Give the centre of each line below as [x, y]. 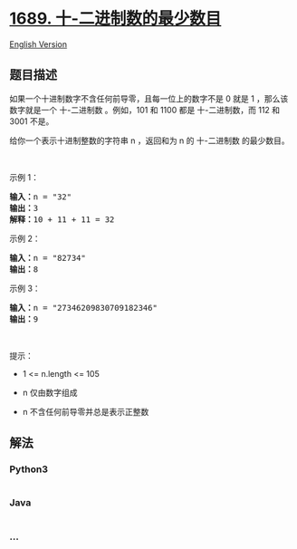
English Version [38, 44]
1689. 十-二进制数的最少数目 [115, 19]
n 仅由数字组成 [50, 392]
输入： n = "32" [41, 197]
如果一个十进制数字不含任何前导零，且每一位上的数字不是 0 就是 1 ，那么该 [149, 98]
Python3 [29, 469]
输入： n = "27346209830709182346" [84, 308]
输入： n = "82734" [48, 258]
